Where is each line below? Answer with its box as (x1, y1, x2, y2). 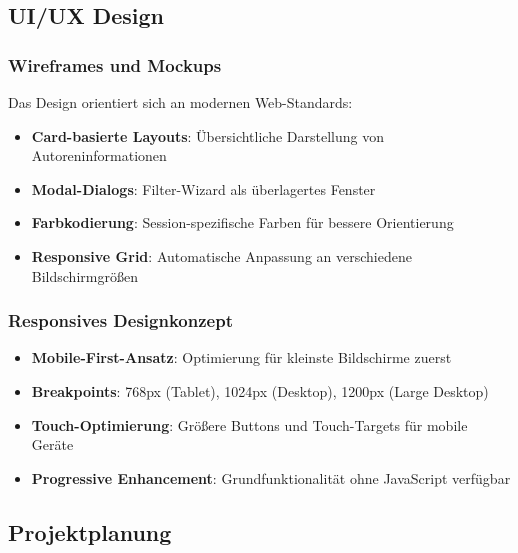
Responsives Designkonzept (8, 308, 233, 333)
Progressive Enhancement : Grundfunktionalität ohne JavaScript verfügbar (31, 467, 511, 488)
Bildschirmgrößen (31, 265, 138, 286)
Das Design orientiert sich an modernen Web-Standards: (8, 92, 353, 112)
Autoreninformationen (31, 145, 167, 166)
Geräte (31, 434, 74, 455)
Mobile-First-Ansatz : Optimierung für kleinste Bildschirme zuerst (31, 347, 452, 368)
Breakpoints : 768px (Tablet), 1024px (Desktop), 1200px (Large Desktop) (31, 380, 489, 401)
